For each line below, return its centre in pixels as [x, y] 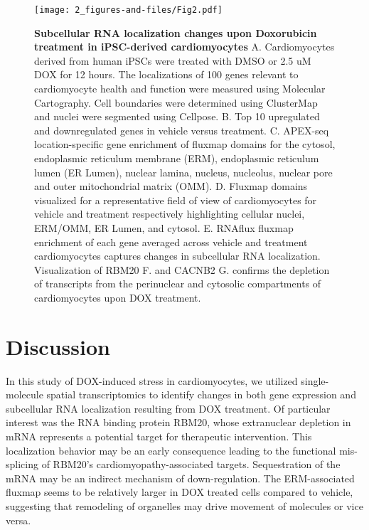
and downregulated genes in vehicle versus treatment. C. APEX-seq [182, 130]
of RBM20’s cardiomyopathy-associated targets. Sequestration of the [191, 464]
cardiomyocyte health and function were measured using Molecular [180, 89]
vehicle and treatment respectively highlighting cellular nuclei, [170, 214]
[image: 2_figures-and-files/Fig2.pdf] [128, 10]
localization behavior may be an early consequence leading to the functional [171, 450]
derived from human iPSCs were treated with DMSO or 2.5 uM [173, 60]
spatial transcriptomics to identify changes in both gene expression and [201, 394]
